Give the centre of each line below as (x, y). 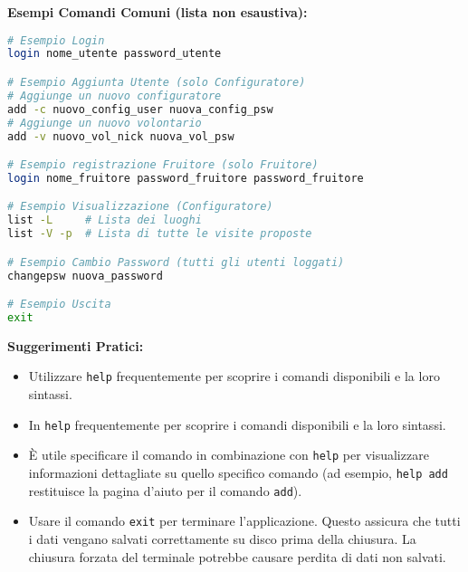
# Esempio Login (56, 40)
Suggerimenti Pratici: (76, 345)
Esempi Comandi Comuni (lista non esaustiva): (158, 12)
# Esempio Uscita (59, 305)
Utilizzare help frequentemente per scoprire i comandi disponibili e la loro (234, 376)
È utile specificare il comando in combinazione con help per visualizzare (229, 455)
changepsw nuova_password (85, 276)
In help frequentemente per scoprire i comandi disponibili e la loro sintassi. (237, 424)
